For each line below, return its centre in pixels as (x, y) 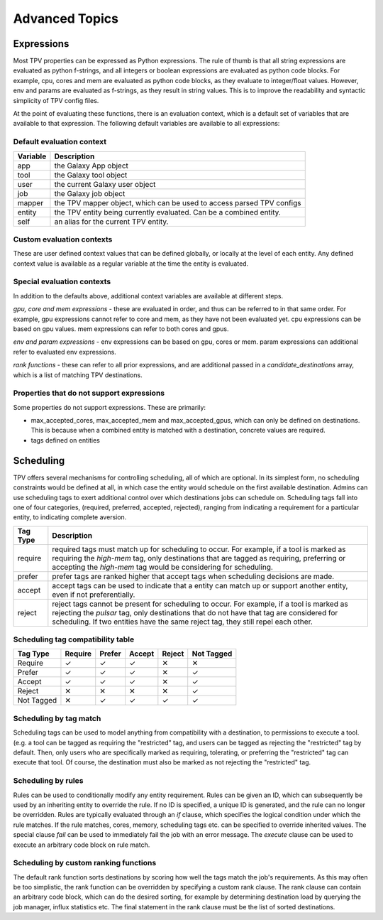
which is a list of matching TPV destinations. (78, 375)
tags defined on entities (66, 440)
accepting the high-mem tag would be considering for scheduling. (162, 567)
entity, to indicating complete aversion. (70, 517)
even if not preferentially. (94, 595)
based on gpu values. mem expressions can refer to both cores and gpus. (121, 329)
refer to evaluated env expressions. (65, 352)
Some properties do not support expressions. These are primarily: (109, 407)
